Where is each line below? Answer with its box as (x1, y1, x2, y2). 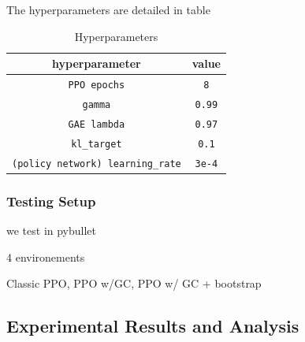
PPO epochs (68, 80, 125, 91)
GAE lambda (68, 118, 125, 130)
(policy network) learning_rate (12, 158, 181, 169)
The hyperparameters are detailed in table (6, 2, 210, 17)
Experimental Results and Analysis (6, 314, 299, 338)
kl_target (71, 138, 122, 150)
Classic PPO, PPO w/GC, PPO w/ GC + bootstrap (6, 275, 262, 292)
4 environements (6, 248, 85, 265)
